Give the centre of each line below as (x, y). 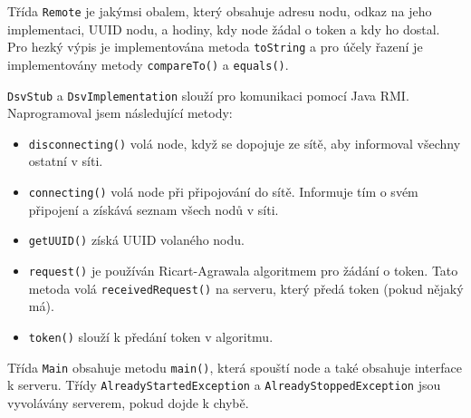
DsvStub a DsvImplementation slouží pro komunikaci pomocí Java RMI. (208, 95)
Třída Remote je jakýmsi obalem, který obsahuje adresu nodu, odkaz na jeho (220, 11)
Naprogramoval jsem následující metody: (120, 113)
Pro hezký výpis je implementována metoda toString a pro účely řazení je (215, 47)
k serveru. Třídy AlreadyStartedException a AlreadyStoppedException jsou (224, 385)
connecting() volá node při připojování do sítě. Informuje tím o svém (223, 192)
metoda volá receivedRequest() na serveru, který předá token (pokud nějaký (246, 288)
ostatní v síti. (66, 161)
